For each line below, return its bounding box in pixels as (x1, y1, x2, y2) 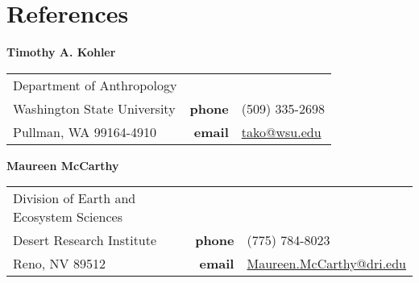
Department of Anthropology (13, 75, 177, 94)
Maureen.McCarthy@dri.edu (247, 254, 406, 273)
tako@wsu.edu (241, 122, 322, 141)
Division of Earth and (13, 189, 136, 208)
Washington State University (13, 98, 176, 118)
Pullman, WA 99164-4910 (13, 122, 157, 141)
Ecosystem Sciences (13, 207, 123, 227)
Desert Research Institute (13, 231, 157, 250)
